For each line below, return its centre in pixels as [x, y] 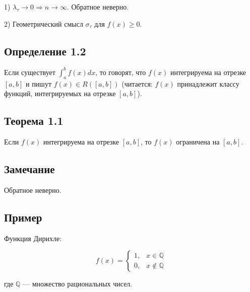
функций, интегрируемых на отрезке [60, 93]
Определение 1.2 [45, 51]
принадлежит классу [208, 83]
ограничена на [198, 142]
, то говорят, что [121, 72]
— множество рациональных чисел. [78, 284]
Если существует [30, 72]
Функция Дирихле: [33, 238]
